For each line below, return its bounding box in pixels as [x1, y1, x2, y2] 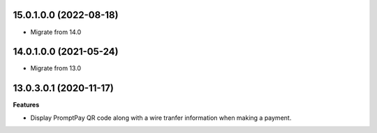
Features [13, 101, 40, 109]
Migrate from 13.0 [30, 64, 82, 72]
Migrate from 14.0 [30, 28, 82, 36]
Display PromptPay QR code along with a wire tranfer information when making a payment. [30, 114, 292, 122]
